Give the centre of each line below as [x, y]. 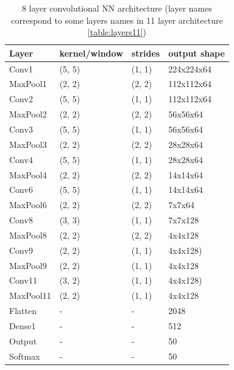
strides [146, 53]
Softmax [25, 356]
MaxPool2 [28, 114]
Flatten [23, 311]
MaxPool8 [28, 235]
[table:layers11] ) [117, 32]
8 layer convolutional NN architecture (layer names [117, 8]
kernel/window [91, 53]
